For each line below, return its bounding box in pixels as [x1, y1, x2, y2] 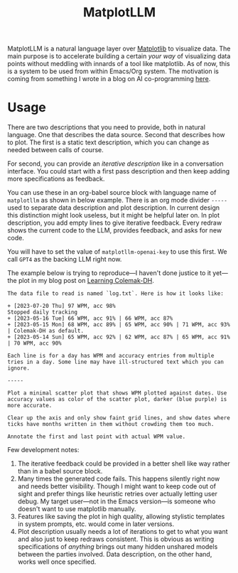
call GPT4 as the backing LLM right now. [7, 255, 122, 264]
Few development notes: [7, 446, 80, 454]
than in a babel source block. [17, 467, 103, 476]
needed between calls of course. [7, 146, 104, 154]
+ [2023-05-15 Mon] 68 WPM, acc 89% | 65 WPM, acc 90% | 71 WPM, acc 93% [7, 321, 231, 328]
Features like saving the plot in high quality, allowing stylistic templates [17, 513, 225, 521]
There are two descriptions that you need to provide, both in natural [7, 123, 206, 132]
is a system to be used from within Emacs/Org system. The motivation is [7, 67, 219, 75]
